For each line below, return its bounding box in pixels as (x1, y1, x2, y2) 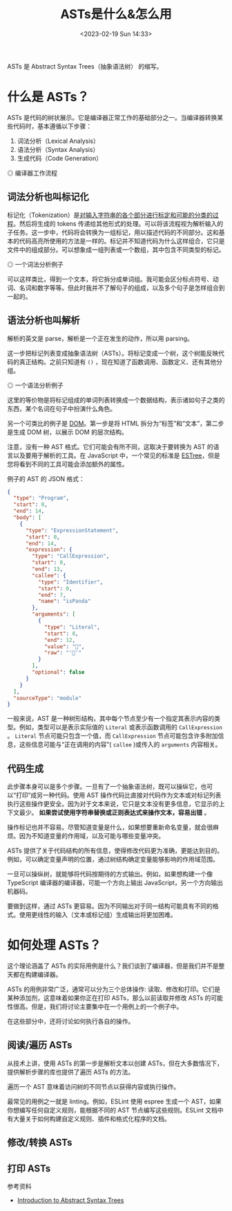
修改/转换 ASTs (7, 1137, 72, 1149)
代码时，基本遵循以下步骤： (12, 122, 92, 130)
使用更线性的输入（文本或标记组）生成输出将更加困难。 (19, 911, 177, 919)
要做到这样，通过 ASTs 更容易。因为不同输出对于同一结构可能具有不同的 (7, 902, 213, 910)
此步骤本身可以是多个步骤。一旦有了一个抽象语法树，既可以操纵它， (7, 783, 201, 791)
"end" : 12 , (43, 636, 76, 643)
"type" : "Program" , (13, 495, 70, 502)
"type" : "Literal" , (43, 623, 100, 631)
